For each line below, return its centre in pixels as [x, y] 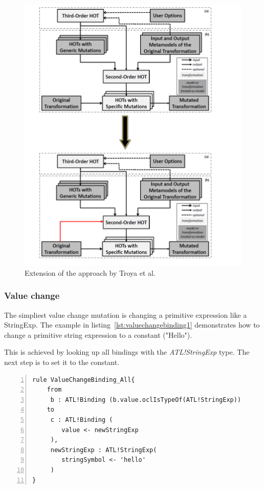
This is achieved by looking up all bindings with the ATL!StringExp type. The [127, 352]
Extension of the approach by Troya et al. [90, 272]
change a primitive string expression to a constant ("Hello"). [98, 334]
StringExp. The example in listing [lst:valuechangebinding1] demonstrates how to [132, 325]
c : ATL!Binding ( [82, 420]
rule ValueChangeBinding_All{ [84, 380]
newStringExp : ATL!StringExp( [104, 450]
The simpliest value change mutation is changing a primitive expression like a [126, 314]
